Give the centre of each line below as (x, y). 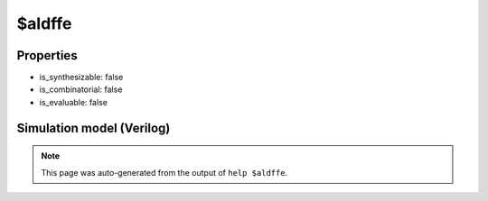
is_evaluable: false (74, 102)
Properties (47, 55)
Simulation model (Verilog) (94, 128)
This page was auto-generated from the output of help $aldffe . (164, 172)
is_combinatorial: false (81, 89)
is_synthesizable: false (81, 78)
